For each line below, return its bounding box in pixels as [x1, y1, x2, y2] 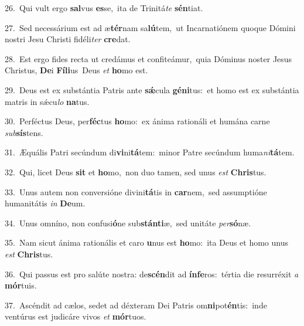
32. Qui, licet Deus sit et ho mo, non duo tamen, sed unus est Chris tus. [5, 165, 267, 178]
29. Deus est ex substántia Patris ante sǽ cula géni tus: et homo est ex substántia [5, 83, 299, 96]
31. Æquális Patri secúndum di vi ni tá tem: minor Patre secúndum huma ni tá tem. [5, 146, 295, 158]
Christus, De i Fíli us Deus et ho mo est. [5, 64, 148, 76]
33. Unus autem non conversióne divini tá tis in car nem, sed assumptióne [5, 185, 267, 198]
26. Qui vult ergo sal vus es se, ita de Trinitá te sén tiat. [5, 2, 203, 13]
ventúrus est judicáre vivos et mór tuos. [5, 310, 146, 322]
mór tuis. [5, 279, 37, 291]
